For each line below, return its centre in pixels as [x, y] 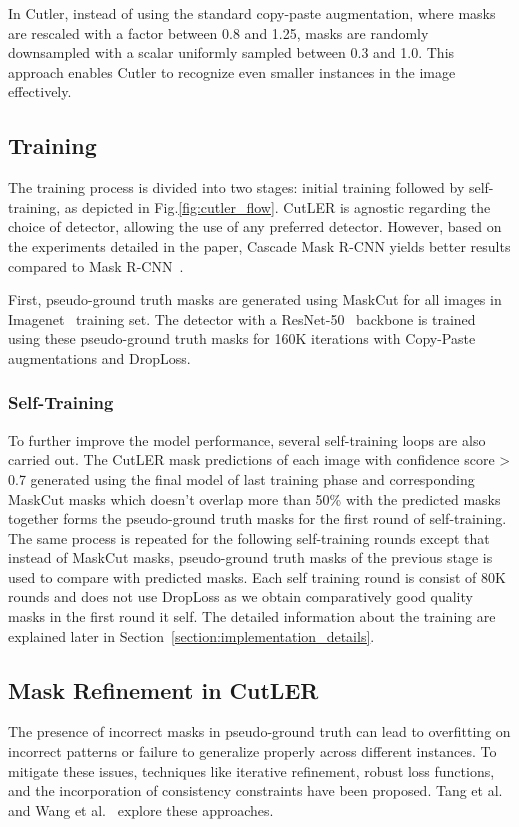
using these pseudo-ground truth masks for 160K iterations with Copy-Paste [242, 338]
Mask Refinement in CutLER [163, 689]
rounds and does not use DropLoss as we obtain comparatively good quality [240, 596]
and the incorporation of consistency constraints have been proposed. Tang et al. [255, 790]
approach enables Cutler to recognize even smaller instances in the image [232, 71]
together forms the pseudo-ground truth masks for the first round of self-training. [257, 518]
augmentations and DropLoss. [99, 357]
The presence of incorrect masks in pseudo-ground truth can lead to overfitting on [259, 731]
